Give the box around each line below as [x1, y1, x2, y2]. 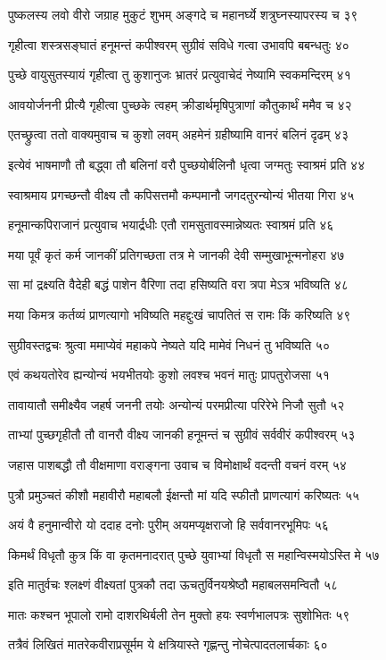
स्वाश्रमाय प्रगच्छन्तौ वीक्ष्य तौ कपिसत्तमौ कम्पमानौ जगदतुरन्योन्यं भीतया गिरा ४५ [8, 185, 355, 204]
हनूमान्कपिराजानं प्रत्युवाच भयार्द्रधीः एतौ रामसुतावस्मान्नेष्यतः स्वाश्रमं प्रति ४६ [8, 215, 334, 234]
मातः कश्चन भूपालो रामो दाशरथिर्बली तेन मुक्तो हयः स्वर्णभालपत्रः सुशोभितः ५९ [8, 605, 350, 623]
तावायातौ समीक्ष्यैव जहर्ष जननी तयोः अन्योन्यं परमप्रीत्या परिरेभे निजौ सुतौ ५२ [8, 395, 345, 414]
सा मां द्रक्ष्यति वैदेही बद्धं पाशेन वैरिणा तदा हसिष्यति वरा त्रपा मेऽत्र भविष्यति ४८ [8, 275, 349, 294]
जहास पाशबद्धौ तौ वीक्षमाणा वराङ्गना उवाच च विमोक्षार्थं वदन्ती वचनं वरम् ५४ [8, 455, 347, 473]
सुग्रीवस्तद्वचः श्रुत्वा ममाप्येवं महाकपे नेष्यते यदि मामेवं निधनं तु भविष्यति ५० [8, 335, 330, 354]
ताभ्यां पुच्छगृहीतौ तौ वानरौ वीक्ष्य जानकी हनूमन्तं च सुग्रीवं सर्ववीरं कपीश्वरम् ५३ [8, 425, 356, 444]
